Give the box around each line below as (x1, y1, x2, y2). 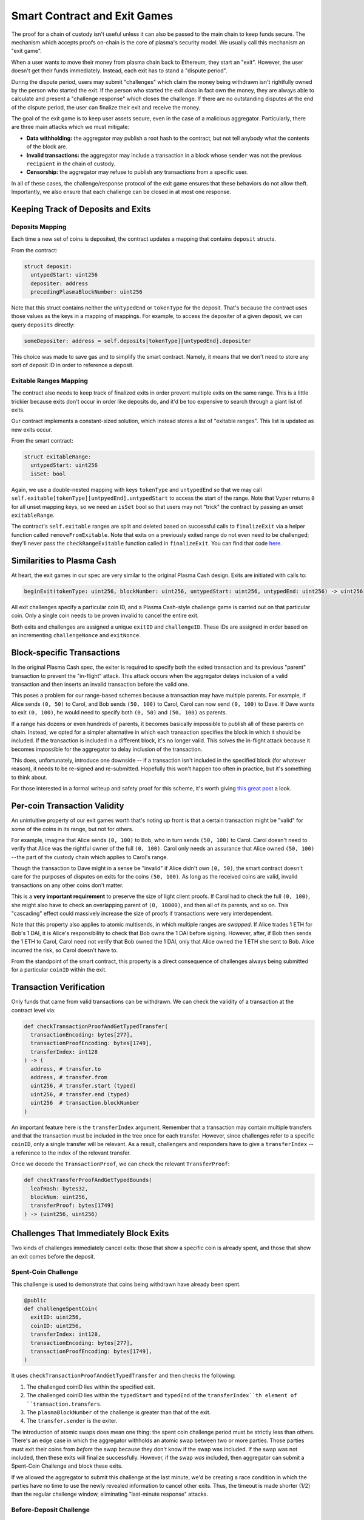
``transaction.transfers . (26, 1400, 102, 1408)
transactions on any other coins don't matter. (11, 882, 124, 889)
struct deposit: (24, 263, 73, 270)
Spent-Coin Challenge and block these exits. (11, 1462, 123, 1470)
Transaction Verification (11, 982, 106, 992)
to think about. (11, 773, 48, 781)
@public (24, 1297, 47, 1304)
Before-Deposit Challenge (11, 1505, 90, 1514)
